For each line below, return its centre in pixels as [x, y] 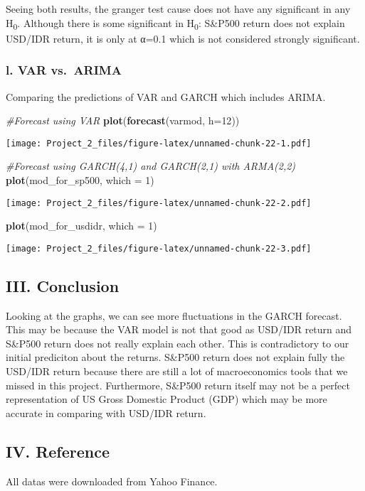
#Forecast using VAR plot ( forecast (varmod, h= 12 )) [123, 120]
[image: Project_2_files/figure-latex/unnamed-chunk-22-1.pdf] [159, 143]
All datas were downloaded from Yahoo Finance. [112, 481]
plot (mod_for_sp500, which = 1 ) [80, 179]
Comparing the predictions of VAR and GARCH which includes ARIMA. [166, 96]
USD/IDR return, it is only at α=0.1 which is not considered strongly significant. [183, 38]
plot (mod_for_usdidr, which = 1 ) [81, 226]
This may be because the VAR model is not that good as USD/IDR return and [179, 329]
